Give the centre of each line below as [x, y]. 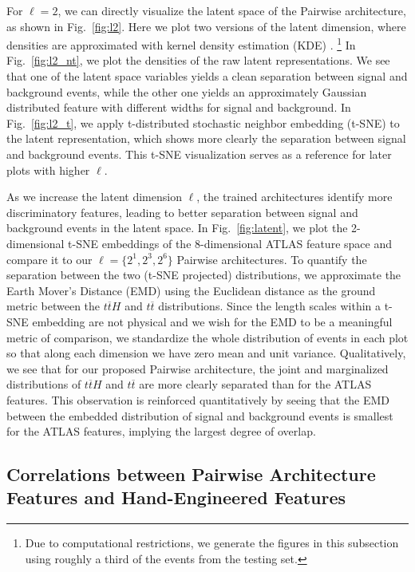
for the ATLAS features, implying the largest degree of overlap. [161, 431]
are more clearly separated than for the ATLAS [255, 384]
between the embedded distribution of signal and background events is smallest [200, 415]
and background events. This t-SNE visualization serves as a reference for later [199, 154]
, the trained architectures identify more [294, 197]
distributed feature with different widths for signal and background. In [179, 107]
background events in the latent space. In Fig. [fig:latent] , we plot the [177, 228]
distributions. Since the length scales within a [270, 306]
